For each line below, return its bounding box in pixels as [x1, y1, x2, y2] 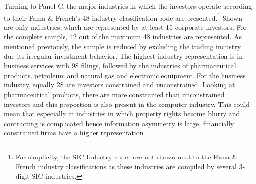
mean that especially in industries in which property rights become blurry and [4, 108, 240, 119]
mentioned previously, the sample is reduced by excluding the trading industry [4, 41, 241, 52]
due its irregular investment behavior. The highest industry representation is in [4, 51, 243, 61]
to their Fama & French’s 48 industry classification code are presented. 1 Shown [4, 11, 242, 23]
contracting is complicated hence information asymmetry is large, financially [4, 118, 234, 128]
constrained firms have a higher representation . [4, 128, 148, 138]
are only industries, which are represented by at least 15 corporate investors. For [4, 22, 247, 32]
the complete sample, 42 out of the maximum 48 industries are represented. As [4, 31, 242, 42]
